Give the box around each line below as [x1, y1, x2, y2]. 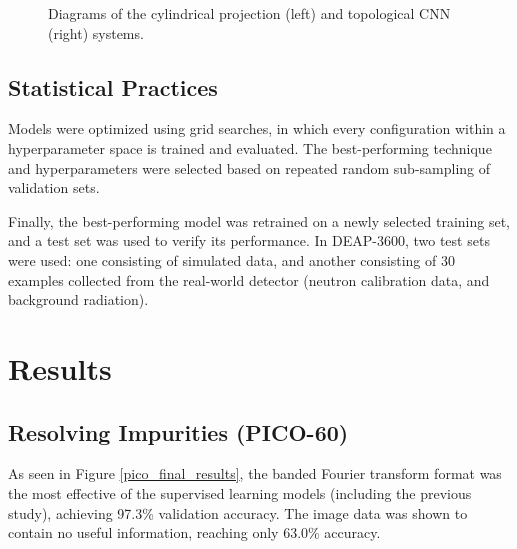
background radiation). [8, 289, 149, 310]
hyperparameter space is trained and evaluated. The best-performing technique [8, 137, 492, 158]
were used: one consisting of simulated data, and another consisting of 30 [8, 249, 455, 270]
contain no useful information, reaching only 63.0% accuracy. [8, 522, 381, 543]
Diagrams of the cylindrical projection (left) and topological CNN [48, 3, 451, 23]
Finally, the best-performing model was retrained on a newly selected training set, [8, 210, 510, 231]
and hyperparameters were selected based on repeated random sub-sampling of [8, 157, 491, 178]
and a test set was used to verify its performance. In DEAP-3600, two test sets [8, 230, 490, 251]
